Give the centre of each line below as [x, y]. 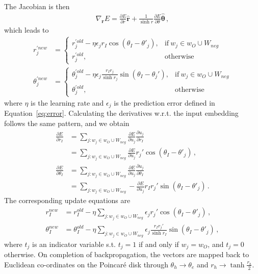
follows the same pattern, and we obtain [67, 123]
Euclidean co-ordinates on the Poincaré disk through [86, 264]
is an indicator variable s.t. [74, 244]
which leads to [27, 30]
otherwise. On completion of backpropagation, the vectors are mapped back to [127, 254]
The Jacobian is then [37, 6]
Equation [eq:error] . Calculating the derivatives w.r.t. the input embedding [121, 113]
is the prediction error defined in [164, 103]
